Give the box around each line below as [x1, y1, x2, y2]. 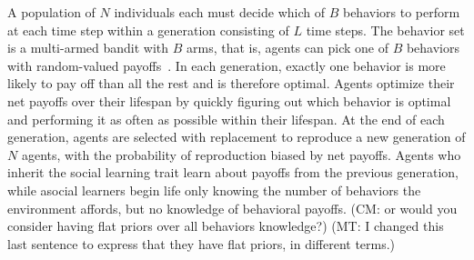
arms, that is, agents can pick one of [187, 38, 388, 57]
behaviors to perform [342, 3, 460, 21]
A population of [7, 3, 96, 21]
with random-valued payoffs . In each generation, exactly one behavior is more [7, 55, 446, 75]
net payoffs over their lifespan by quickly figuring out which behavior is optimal [7, 91, 451, 110]
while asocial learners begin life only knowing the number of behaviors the [7, 180, 421, 199]
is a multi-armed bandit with [7, 38, 169, 57]
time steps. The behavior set [306, 20, 465, 39]
